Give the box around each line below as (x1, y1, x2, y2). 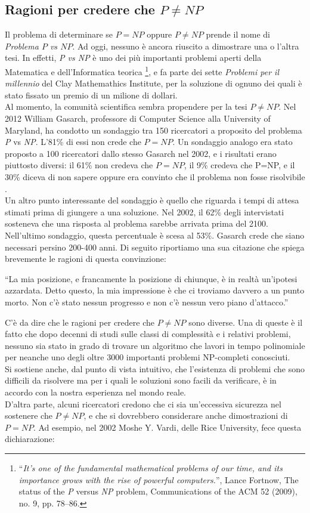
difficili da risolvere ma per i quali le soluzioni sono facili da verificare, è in (5, 374, 277, 387)
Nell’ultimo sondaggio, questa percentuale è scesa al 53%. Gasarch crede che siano (5, 228, 305, 241)
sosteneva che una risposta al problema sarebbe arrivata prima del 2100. (5, 217, 268, 230)
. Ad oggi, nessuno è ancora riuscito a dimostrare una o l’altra (72, 39, 299, 52)
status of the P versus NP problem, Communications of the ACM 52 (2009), (18, 485, 297, 497)
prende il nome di (206, 28, 270, 41)
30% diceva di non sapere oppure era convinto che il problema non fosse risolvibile (5, 170, 305, 183)
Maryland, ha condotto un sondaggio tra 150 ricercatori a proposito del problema (5, 123, 302, 136)
